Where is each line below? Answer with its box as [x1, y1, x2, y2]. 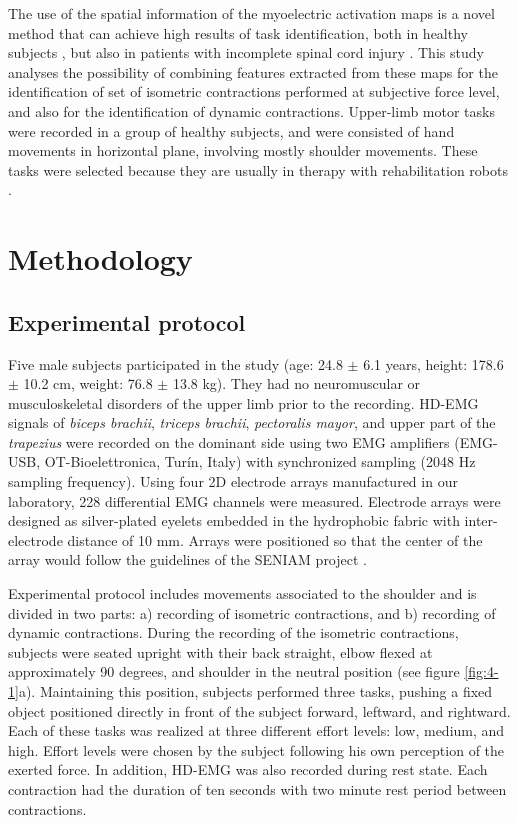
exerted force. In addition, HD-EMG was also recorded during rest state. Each [8, 759, 488, 780]
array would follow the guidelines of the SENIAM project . [8, 549, 367, 570]
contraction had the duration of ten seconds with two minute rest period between [8, 778, 507, 799]
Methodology [8, 238, 193, 279]
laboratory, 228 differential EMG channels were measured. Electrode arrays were [8, 490, 501, 511]
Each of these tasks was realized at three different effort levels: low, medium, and [8, 720, 505, 741]
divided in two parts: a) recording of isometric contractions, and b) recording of [8, 602, 496, 623]
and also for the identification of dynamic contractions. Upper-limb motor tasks [8, 100, 495, 121]
